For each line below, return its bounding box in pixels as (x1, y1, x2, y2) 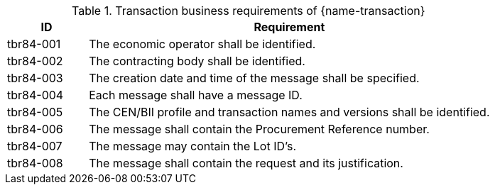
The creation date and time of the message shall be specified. (89, 71, 420, 85)
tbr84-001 (7, 37, 61, 51)
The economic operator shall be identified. (89, 37, 316, 51)
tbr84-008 (7, 156, 63, 170)
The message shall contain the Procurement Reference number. (89, 122, 430, 136)
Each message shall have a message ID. (89, 88, 303, 102)
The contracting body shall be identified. (89, 54, 305, 68)
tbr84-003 (7, 71, 63, 85)
